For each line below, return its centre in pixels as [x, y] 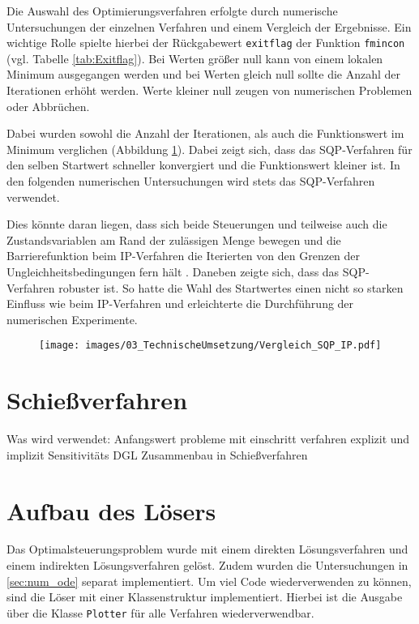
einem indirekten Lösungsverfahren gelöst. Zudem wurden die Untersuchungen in [207, 565]
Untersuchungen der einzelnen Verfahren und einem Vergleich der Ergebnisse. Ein [209, 26]
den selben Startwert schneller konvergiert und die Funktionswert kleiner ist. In [203, 165]
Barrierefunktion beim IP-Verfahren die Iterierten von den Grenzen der [184, 256]
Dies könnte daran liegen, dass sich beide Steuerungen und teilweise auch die [197, 224]
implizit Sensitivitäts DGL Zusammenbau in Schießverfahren [157, 454]
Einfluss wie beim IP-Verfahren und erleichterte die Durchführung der [180, 303]
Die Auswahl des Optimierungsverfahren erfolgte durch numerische [172, 11]
